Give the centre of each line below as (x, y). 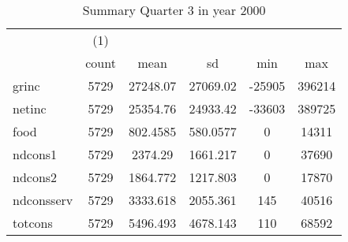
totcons (33, 223)
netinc (30, 108)
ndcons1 (35, 154)
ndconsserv (43, 200)
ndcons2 (35, 177)
